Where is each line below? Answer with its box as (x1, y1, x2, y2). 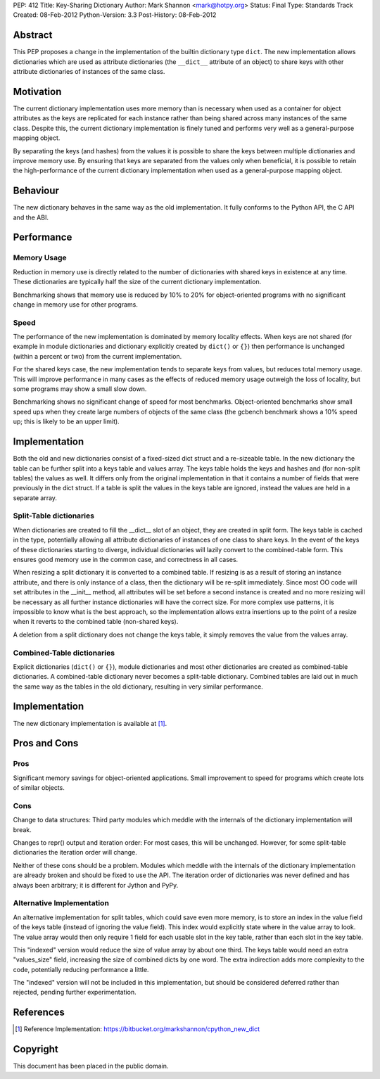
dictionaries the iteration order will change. (13, 848, 137, 857)
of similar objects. (13, 784, 65, 792)
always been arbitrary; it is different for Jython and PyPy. (13, 881, 179, 889)
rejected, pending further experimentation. (13, 988, 137, 997)
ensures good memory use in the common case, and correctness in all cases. (13, 556, 239, 563)
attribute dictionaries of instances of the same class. (13, 68, 165, 76)
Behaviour (13, 185, 60, 197)
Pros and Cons (13, 737, 79, 749)
